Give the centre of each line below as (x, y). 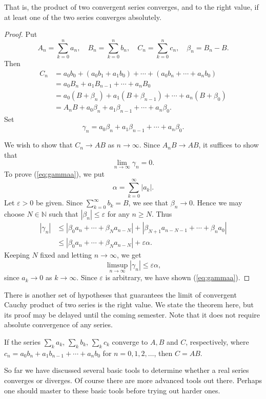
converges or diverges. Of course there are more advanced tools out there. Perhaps (133, 380)
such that (64, 214)
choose (14, 214)
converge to (130, 342)
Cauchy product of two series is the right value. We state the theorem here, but (129, 304)
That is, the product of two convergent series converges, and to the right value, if (131, 7)
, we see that (148, 203)
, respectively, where (217, 342)
